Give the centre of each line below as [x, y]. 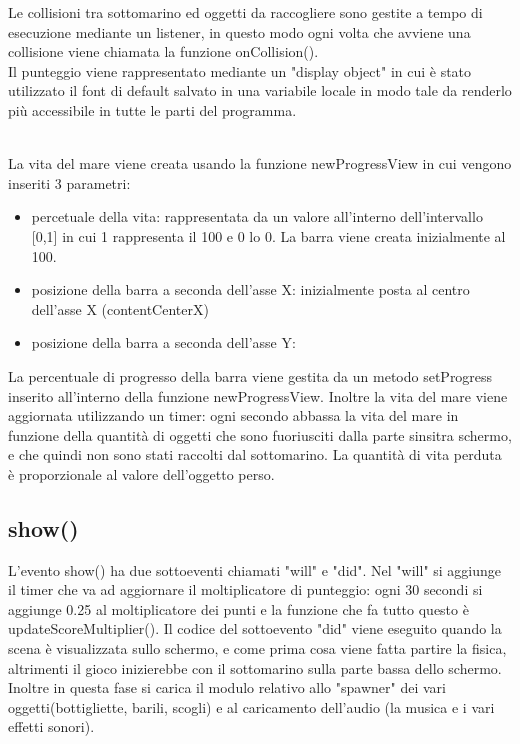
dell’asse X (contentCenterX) [120, 308]
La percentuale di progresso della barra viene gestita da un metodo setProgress [250, 375]
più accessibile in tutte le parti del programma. [152, 109]
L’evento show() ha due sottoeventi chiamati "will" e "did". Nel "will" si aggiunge [255, 569]
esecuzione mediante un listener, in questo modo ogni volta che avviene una [239, 31]
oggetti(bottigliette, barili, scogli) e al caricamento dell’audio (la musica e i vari [251, 706]
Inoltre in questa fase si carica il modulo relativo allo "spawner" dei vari [227, 687]
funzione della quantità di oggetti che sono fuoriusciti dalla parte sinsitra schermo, [260, 434]
